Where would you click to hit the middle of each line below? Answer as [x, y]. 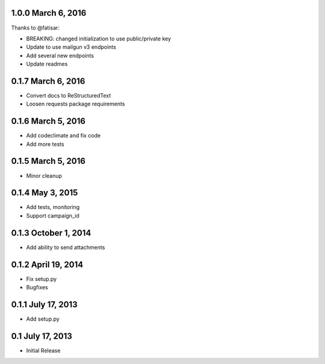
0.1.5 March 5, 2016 [48, 161]
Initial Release [43, 350]
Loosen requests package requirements [76, 104]
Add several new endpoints [60, 55]
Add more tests [45, 144]
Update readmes [47, 64]
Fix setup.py [42, 279]
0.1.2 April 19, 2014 [47, 264]
